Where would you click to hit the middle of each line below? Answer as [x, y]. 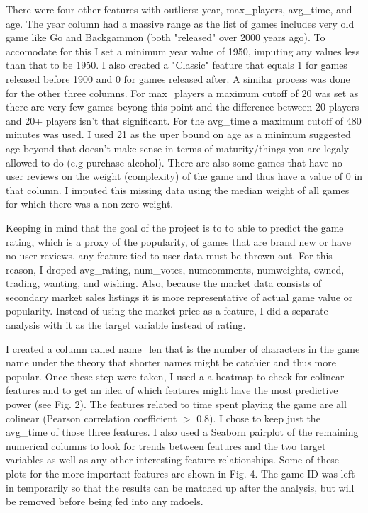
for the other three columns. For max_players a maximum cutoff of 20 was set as [182, 92]
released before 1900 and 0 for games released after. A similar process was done [178, 78]
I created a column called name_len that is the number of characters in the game [183, 348]
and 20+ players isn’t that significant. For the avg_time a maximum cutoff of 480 [184, 120]
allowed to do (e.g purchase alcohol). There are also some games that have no [174, 162]
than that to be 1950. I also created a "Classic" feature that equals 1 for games [177, 65]
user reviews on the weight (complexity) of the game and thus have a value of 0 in [184, 176]
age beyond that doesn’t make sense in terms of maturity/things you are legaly [178, 148]
